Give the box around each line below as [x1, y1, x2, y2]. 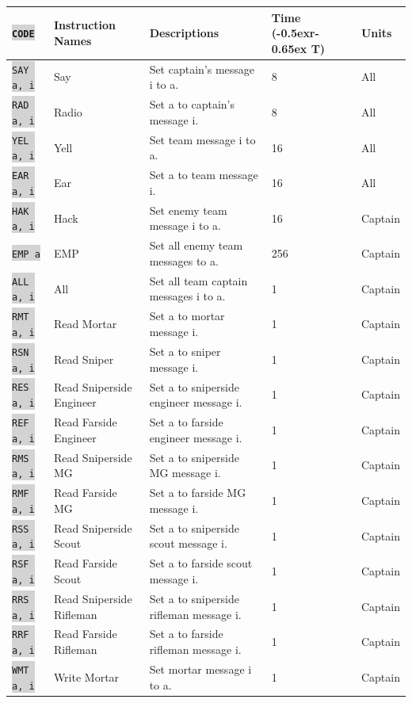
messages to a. [149, 252, 219, 269]
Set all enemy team [149, 237, 243, 254]
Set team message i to [149, 131, 256, 147]
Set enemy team [149, 201, 227, 218]
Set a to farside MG [149, 484, 246, 501]
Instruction [53, 17, 116, 33]
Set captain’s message [149, 60, 255, 77]
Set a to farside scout [149, 555, 253, 571]
